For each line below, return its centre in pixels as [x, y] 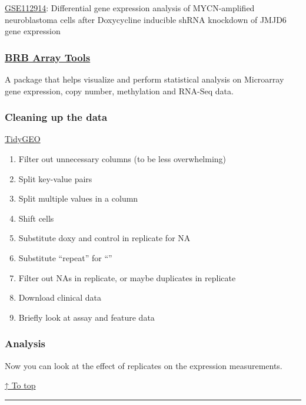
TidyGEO [23, 139]
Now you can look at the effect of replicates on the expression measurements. [144, 365]
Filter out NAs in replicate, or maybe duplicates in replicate [127, 277]
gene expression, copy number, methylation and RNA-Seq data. [119, 90]
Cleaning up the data [56, 117]
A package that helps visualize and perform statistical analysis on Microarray [144, 79]
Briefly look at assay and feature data [87, 317]
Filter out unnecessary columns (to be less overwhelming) [122, 159]
